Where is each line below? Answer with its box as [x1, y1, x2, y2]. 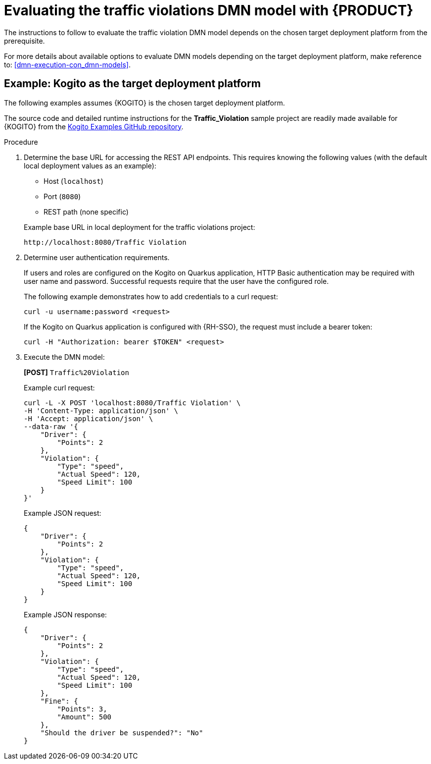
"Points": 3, [57, 705, 107, 713]
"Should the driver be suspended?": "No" [40, 728, 203, 737]
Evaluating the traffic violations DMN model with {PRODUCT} [4, 2, 414, 19]
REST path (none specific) [44, 207, 129, 216]
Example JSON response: [24, 610, 107, 619]
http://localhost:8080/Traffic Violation [24, 238, 187, 246]
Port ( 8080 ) [44, 192, 81, 201]
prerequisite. [4, 36, 45, 45]
